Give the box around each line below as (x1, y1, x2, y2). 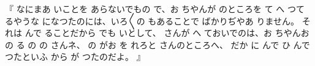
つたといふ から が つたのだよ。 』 (5, 50, 145, 63)
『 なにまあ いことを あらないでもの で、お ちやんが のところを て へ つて (5, 2, 305, 15)
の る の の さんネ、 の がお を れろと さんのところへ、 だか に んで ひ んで (5, 38, 310, 51)
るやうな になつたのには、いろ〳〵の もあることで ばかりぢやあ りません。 (5, 14, 300, 27)
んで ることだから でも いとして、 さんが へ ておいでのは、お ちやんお (25, 26, 309, 39)
